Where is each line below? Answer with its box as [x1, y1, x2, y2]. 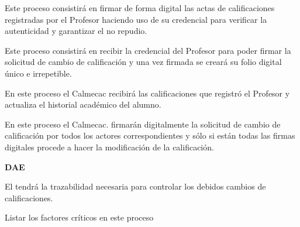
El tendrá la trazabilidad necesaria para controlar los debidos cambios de [5, 180, 266, 192]
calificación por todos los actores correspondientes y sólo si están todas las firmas [5, 129, 295, 142]
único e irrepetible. [5, 67, 72, 79]
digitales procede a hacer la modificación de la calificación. [5, 140, 214, 153]
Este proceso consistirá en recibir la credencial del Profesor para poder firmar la [5, 44, 291, 56]
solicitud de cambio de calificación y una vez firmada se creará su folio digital [5, 56, 282, 68]
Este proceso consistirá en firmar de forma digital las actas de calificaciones [5, 2, 275, 13]
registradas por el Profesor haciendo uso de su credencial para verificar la [5, 13, 267, 25]
